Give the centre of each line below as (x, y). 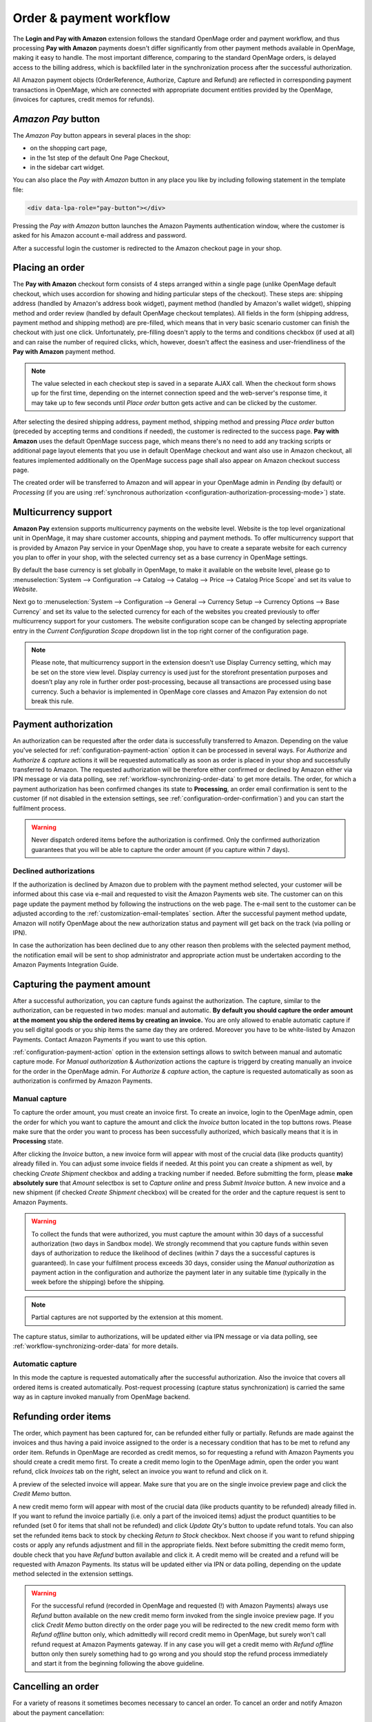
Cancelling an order (56, 1687)
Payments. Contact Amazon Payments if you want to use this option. (110, 1039)
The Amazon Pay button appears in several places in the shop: (102, 135)
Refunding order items (62, 1417)
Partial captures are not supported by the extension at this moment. (127, 1317)
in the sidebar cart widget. (67, 167)
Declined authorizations (54, 871)
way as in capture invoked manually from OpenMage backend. (102, 1397)
